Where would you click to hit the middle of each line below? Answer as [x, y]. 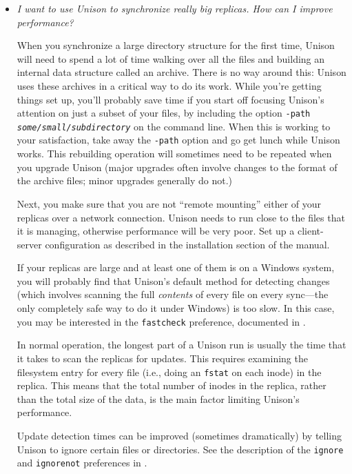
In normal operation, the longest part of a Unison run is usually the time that [182, 345]
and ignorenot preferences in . [82, 463]
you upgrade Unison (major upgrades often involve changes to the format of [177, 167]
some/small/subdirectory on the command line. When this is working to [174, 126]
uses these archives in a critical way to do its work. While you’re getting [169, 85]
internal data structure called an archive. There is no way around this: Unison [182, 72]
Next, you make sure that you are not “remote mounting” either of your [169, 203]
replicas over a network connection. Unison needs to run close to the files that [181, 217]
